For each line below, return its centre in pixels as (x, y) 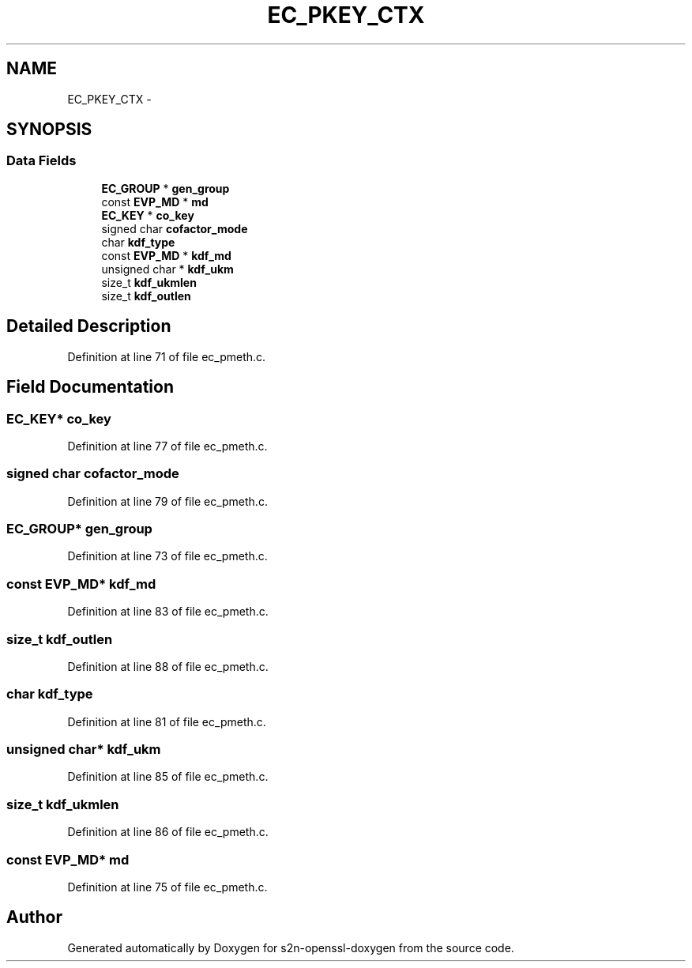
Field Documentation (90, 387)
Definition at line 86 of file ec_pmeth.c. (168, 832)
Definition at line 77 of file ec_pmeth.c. (167, 446)
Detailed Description (89, 326)
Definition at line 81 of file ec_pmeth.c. (167, 721)
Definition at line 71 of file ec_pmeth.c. (167, 356)
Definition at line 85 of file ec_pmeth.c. (168, 777)
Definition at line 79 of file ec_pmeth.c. (167, 501)
